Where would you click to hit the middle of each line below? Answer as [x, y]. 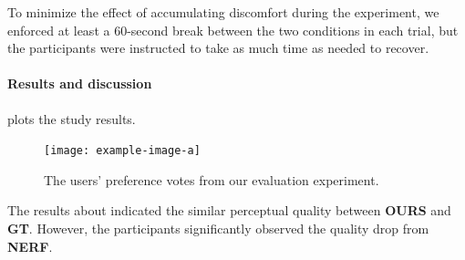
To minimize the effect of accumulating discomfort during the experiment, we [223, 12]
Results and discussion [80, 83]
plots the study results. [72, 118]
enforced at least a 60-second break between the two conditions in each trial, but [233, 30]
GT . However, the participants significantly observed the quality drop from [218, 229]
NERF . [30, 246]
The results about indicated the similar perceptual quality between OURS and [229, 210]
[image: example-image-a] [122, 151]
